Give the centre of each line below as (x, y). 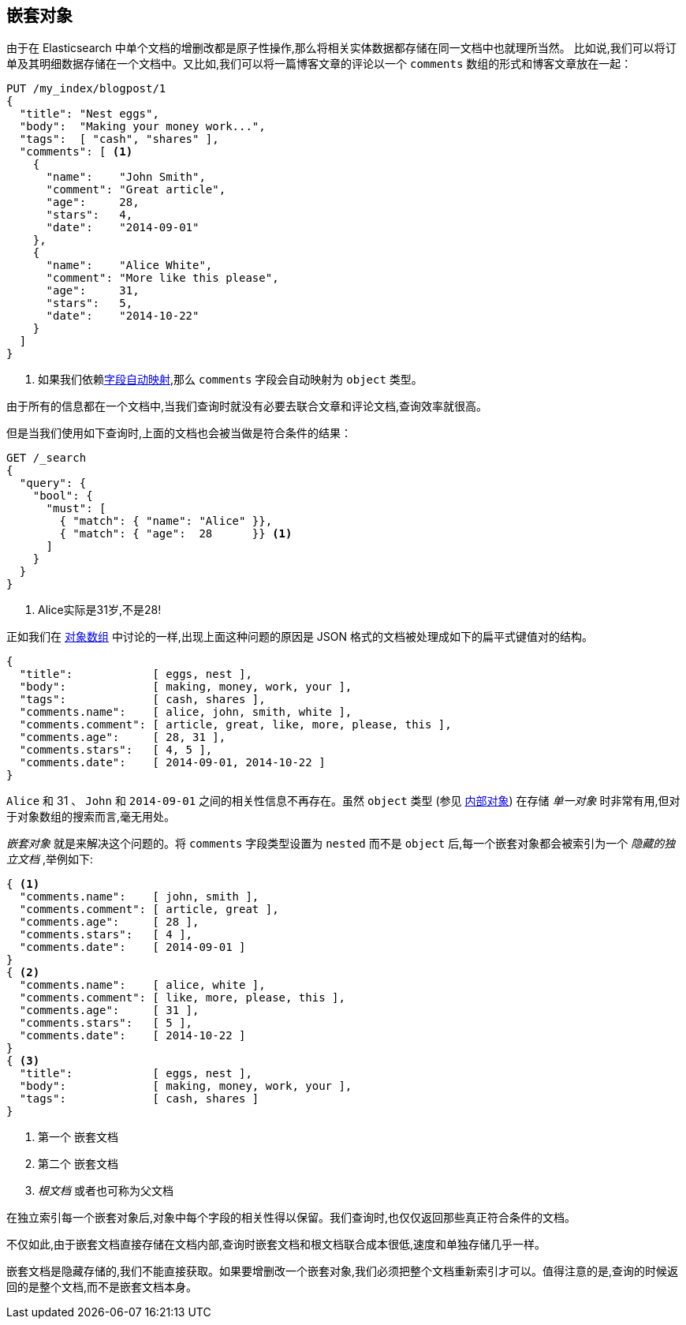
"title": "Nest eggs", (89, 114)
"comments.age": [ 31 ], (109, 1011)
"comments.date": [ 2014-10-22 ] (132, 1036)
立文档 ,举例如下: (50, 859)
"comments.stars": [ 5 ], (106, 1023)
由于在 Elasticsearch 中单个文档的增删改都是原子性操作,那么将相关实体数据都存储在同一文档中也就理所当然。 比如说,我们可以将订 (341, 48)
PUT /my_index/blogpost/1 (86, 89)
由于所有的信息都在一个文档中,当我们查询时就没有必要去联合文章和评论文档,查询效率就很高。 (247, 406)
